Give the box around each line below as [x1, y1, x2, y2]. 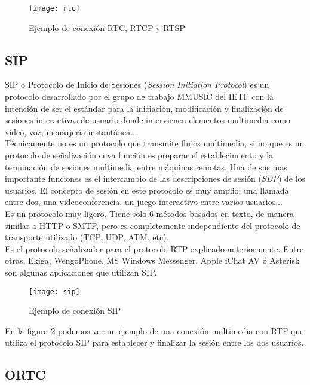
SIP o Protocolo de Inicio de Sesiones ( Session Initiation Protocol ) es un [5, 78, 269, 91]
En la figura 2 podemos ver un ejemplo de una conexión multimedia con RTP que [5, 324, 304, 337]
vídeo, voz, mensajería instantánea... [5, 125, 137, 137]
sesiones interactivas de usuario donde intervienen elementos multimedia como [5, 114, 291, 126]
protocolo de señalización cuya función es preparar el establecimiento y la [5, 149, 274, 161]
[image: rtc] [29, 4, 80, 13]
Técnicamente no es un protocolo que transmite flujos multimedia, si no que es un [5, 137, 305, 149]
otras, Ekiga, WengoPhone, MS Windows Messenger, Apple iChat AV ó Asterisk [5, 254, 300, 267]
